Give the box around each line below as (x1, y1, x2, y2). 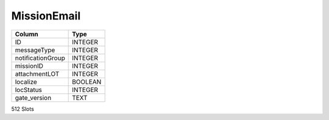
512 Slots (11, 105, 35, 112)
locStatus (15, 85, 43, 94)
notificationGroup (15, 53, 65, 62)
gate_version (15, 93, 52, 102)
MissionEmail (11, 9, 81, 22)
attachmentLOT (15, 70, 60, 78)
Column (15, 30, 39, 38)
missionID (15, 61, 44, 70)
